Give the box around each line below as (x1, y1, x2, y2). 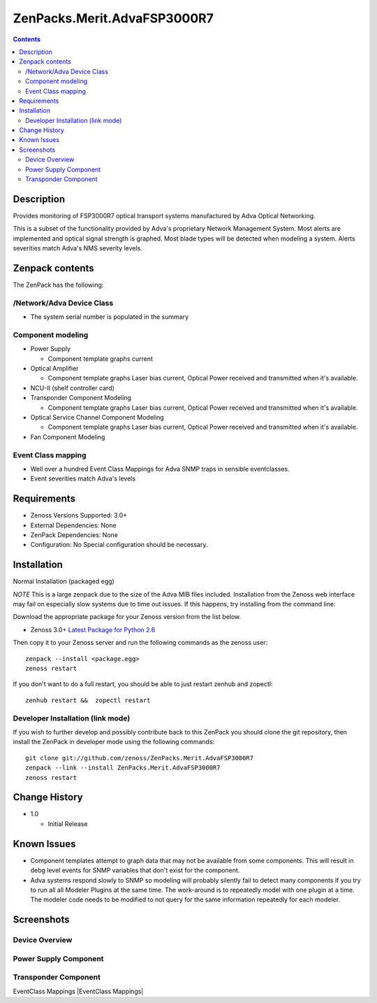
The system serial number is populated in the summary (30, 313, 189, 321)
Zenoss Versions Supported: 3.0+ (30, 511, 128, 520)
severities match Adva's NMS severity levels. (13, 244, 143, 252)
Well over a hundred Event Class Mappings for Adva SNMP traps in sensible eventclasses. (30, 464, 290, 473)
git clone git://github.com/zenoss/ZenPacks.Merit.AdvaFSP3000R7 (25, 754, 254, 762)
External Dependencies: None (30, 521, 117, 529)
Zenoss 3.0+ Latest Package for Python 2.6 (30, 625, 156, 634)
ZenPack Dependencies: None (30, 531, 119, 539)
